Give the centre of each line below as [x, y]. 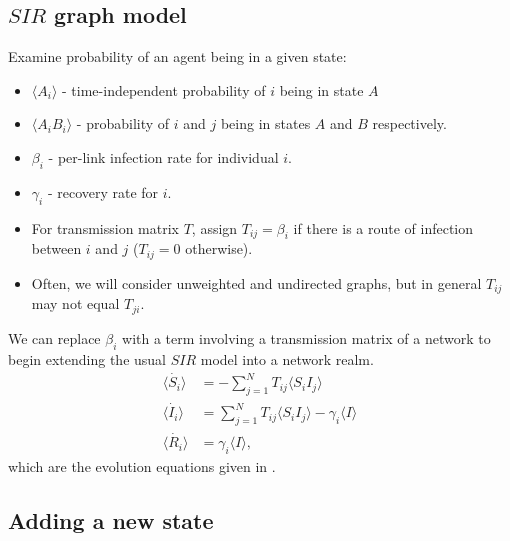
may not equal [75, 303]
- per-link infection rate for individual [163, 156]
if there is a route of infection [383, 227]
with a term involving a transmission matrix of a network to [306, 337]
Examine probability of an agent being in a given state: [177, 56]
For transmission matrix [105, 227]
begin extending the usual [87, 358]
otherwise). [219, 248]
